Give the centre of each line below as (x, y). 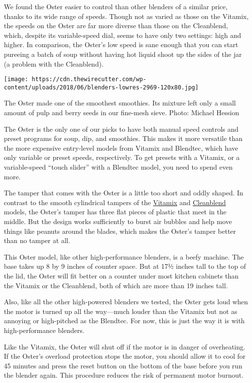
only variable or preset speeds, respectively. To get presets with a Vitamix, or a (122, 157)
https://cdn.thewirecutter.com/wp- (89, 79)
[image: (16, 79)
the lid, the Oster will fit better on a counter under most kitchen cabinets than (121, 275)
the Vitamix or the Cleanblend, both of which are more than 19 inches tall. (116, 285)
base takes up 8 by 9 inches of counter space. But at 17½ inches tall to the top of (125, 266)
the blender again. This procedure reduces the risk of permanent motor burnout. (124, 375)
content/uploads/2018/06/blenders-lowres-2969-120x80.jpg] (101, 87)
